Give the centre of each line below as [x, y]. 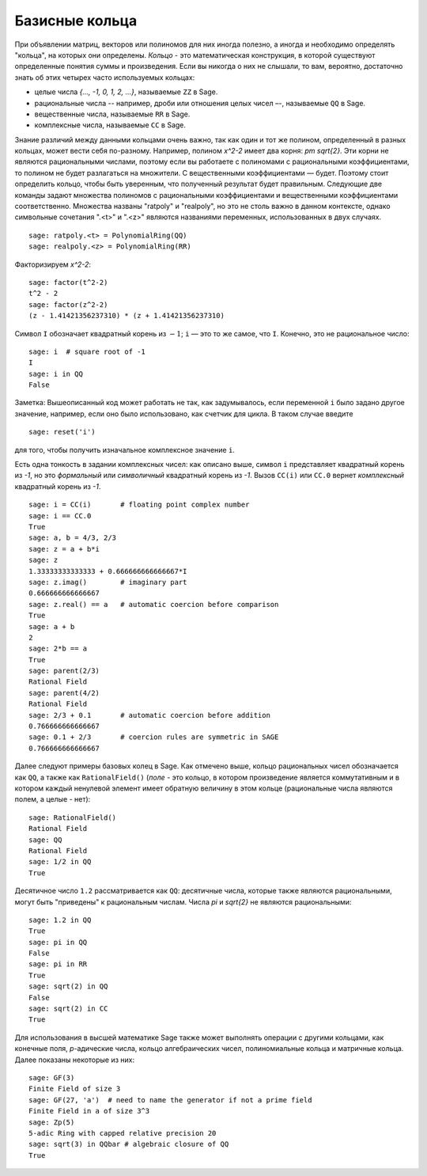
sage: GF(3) [52, 1077]
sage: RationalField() [73, 818]
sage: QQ [45, 840]
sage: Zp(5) [52, 1122]
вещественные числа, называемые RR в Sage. [112, 114]
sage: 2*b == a [58, 649]
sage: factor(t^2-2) [68, 282]
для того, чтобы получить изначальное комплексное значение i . [125, 450]
